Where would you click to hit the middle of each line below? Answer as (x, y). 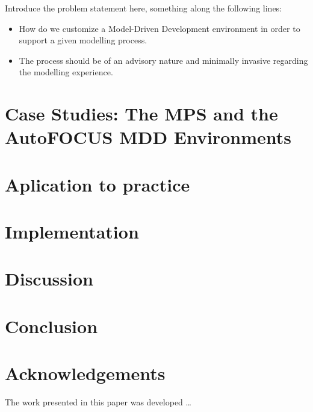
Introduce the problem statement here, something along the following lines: (144, 8)
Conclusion (51, 326)
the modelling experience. (66, 72)
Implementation (72, 232)
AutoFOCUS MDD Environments (148, 137)
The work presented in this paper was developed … (98, 402)
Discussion (49, 279)
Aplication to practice (98, 184)
